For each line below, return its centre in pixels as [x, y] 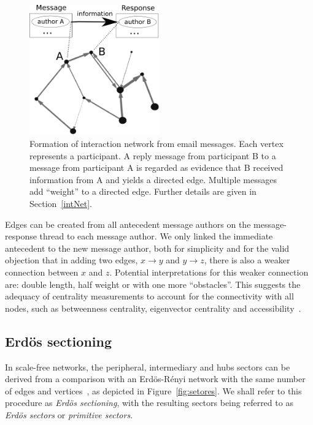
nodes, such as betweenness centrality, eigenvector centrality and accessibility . [153, 308]
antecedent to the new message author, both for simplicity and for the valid [147, 248]
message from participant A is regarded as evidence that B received [156, 167]
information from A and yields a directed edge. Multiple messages [153, 179]
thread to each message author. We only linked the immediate [156, 236]
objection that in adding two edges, [71, 260]
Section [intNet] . [61, 203]
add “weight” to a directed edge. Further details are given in [143, 191]
